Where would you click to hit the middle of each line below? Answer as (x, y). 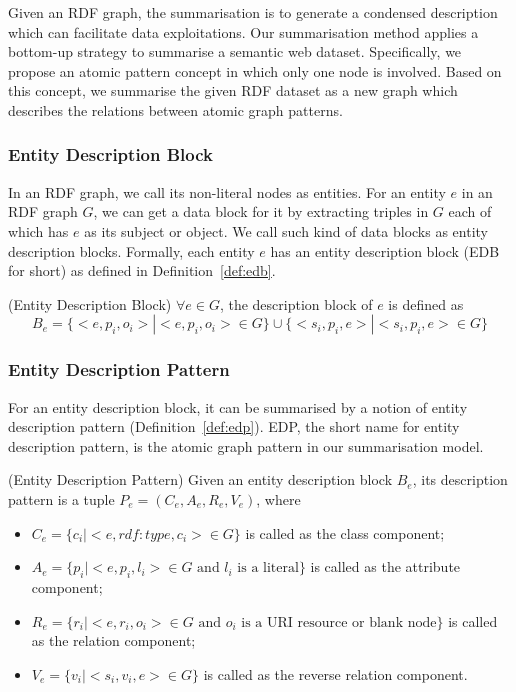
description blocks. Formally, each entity (131, 250)
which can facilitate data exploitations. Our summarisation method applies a (243, 31)
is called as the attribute (385, 566)
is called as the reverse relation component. (335, 673)
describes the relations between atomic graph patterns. (175, 109)
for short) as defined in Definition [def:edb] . (142, 270)
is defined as (426, 303)
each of (470, 211)
